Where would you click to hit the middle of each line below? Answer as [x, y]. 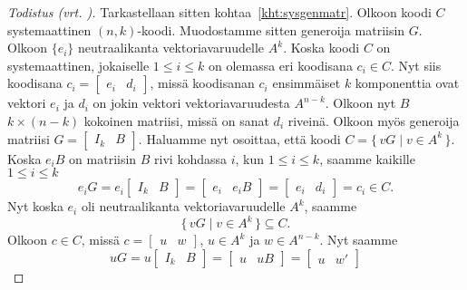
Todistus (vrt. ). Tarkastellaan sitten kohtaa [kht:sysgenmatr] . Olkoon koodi [219, 12]
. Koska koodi [321, 48]
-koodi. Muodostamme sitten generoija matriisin [271, 29]
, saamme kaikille [367, 158]
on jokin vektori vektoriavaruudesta [191, 103]
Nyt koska [35, 206]
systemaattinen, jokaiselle [78, 65]
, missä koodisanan [202, 83]
